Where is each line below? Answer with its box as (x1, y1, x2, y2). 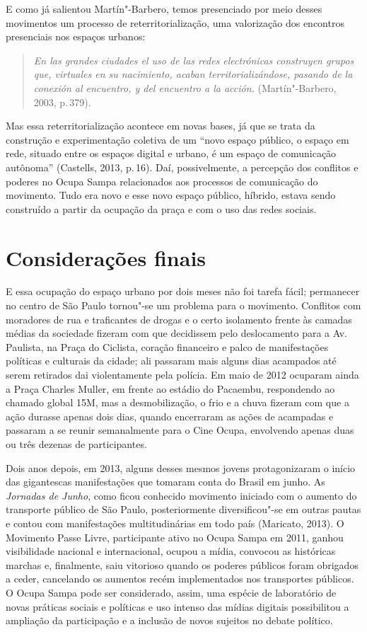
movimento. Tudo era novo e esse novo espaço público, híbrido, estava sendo (6, 188, 336, 202)
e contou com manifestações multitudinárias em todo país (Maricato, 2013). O (6, 515, 344, 530)
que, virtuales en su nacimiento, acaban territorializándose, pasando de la (33, 67, 353, 81)
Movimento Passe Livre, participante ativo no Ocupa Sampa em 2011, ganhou (6, 529, 344, 544)
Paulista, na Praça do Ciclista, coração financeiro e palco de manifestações (6, 339, 329, 354)
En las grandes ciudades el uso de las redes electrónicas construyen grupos (33, 52, 354, 67)
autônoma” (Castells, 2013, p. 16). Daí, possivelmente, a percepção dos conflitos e (6, 159, 359, 174)
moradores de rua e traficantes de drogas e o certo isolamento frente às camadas (6, 311, 352, 326)
